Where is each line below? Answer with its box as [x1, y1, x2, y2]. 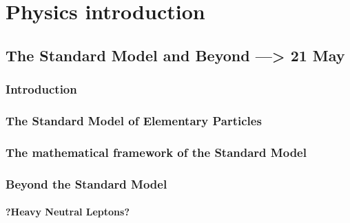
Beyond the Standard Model [6, 175, 167, 192]
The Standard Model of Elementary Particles [6, 111, 262, 129]
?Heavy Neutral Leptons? [6, 204, 130, 219]
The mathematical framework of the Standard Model [6, 143, 307, 160]
